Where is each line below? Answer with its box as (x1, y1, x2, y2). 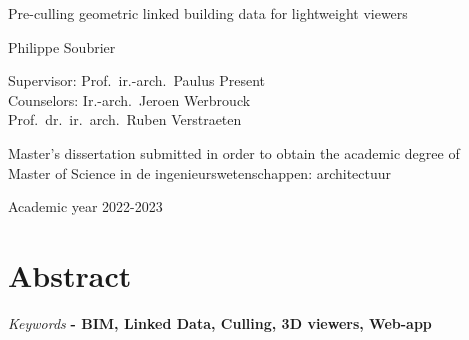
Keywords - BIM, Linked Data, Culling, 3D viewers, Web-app (8, 312, 432, 333)
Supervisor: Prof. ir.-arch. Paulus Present (8, 70, 265, 91)
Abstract (8, 254, 132, 295)
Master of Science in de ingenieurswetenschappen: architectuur (8, 162, 392, 183)
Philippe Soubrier (8, 36, 116, 57)
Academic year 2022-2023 (8, 196, 163, 217)
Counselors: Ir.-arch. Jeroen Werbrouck (8, 89, 251, 110)
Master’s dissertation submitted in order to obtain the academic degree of (8, 142, 460, 163)
